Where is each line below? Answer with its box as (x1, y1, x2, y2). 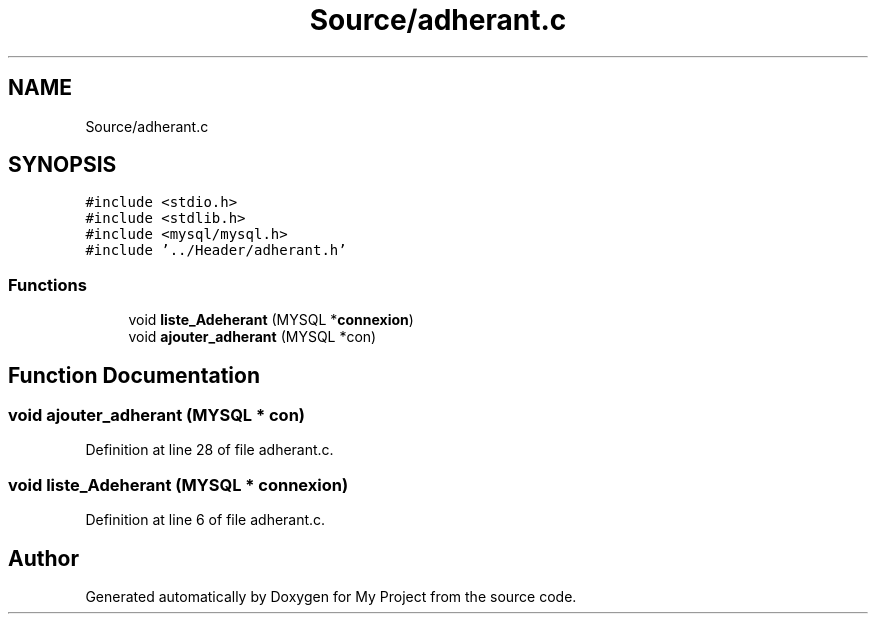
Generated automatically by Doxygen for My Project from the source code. (85, 588, 577, 605)
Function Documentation (8, 362, 260, 388)
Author (8, 545, 79, 571)
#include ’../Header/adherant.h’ (85, 242, 347, 259)
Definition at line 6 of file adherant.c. (85, 511, 326, 529)
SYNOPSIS (8, 152, 117, 178)
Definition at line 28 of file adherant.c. (85, 441, 334, 459)
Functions (8, 274, 87, 295)
